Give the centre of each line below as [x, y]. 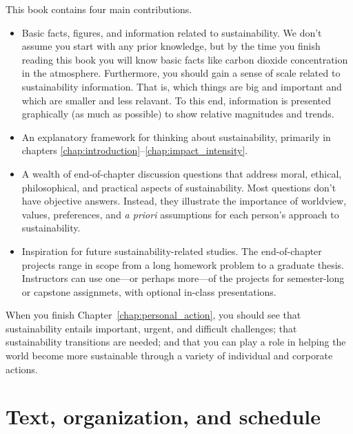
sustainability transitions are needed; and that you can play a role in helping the [176, 342]
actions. [22, 369]
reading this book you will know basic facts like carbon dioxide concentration [185, 59]
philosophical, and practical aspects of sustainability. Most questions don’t [179, 187]
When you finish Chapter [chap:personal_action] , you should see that [153, 315]
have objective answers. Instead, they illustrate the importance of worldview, [184, 201]
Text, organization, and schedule [163, 416]
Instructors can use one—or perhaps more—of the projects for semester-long [183, 278]
